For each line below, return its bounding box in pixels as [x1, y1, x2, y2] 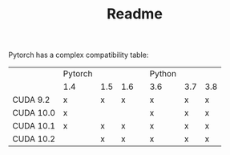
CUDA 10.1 [12, 120, 56, 132]
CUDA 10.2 [12, 133, 56, 145]
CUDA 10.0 [12, 108, 56, 119]
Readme [107, 5, 163, 23]
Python [149, 68, 177, 80]
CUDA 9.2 [12, 94, 50, 105]
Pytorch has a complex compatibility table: [8, 50, 149, 60]
